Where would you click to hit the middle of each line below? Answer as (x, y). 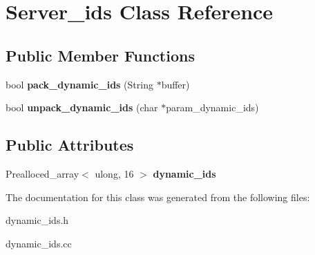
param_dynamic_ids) (212, 107)
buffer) (175, 84)
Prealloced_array (42, 173)
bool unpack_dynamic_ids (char (82, 107)
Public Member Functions (100, 55)
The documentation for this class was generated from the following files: (158, 197)
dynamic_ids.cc (39, 243)
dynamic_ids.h (37, 220)
